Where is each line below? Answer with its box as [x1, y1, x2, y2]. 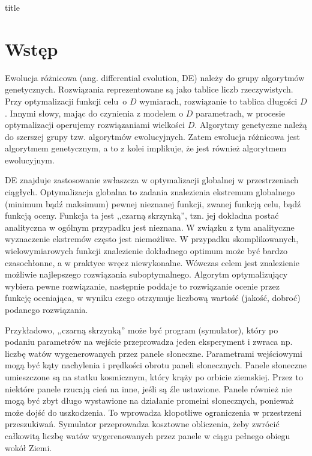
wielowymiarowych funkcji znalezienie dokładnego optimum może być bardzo [5, 245, 288, 257]
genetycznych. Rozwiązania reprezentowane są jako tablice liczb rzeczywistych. [5, 83, 293, 96]
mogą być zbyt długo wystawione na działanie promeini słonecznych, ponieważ [5, 394, 294, 407]
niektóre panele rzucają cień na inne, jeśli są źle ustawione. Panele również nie [5, 382, 292, 395]
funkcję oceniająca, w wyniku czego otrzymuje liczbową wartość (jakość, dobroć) [5, 291, 301, 304]
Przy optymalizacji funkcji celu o [5, 94, 127, 107]
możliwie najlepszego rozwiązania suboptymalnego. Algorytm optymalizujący [5, 268, 288, 281]
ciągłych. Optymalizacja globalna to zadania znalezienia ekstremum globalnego [5, 186, 295, 198]
